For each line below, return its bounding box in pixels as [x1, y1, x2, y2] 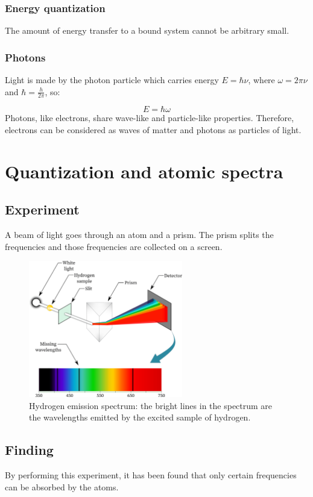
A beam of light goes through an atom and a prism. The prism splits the [5, 228, 274, 241]
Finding [5, 440, 54, 459]
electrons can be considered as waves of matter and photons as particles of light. [5, 123, 302, 136]
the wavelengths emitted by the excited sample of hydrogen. [29, 411, 251, 424]
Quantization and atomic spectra [5, 158, 283, 183]
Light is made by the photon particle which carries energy [5, 73, 219, 86]
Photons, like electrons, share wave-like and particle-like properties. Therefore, [5, 111, 294, 124]
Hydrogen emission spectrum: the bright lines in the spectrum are [29, 399, 273, 411]
